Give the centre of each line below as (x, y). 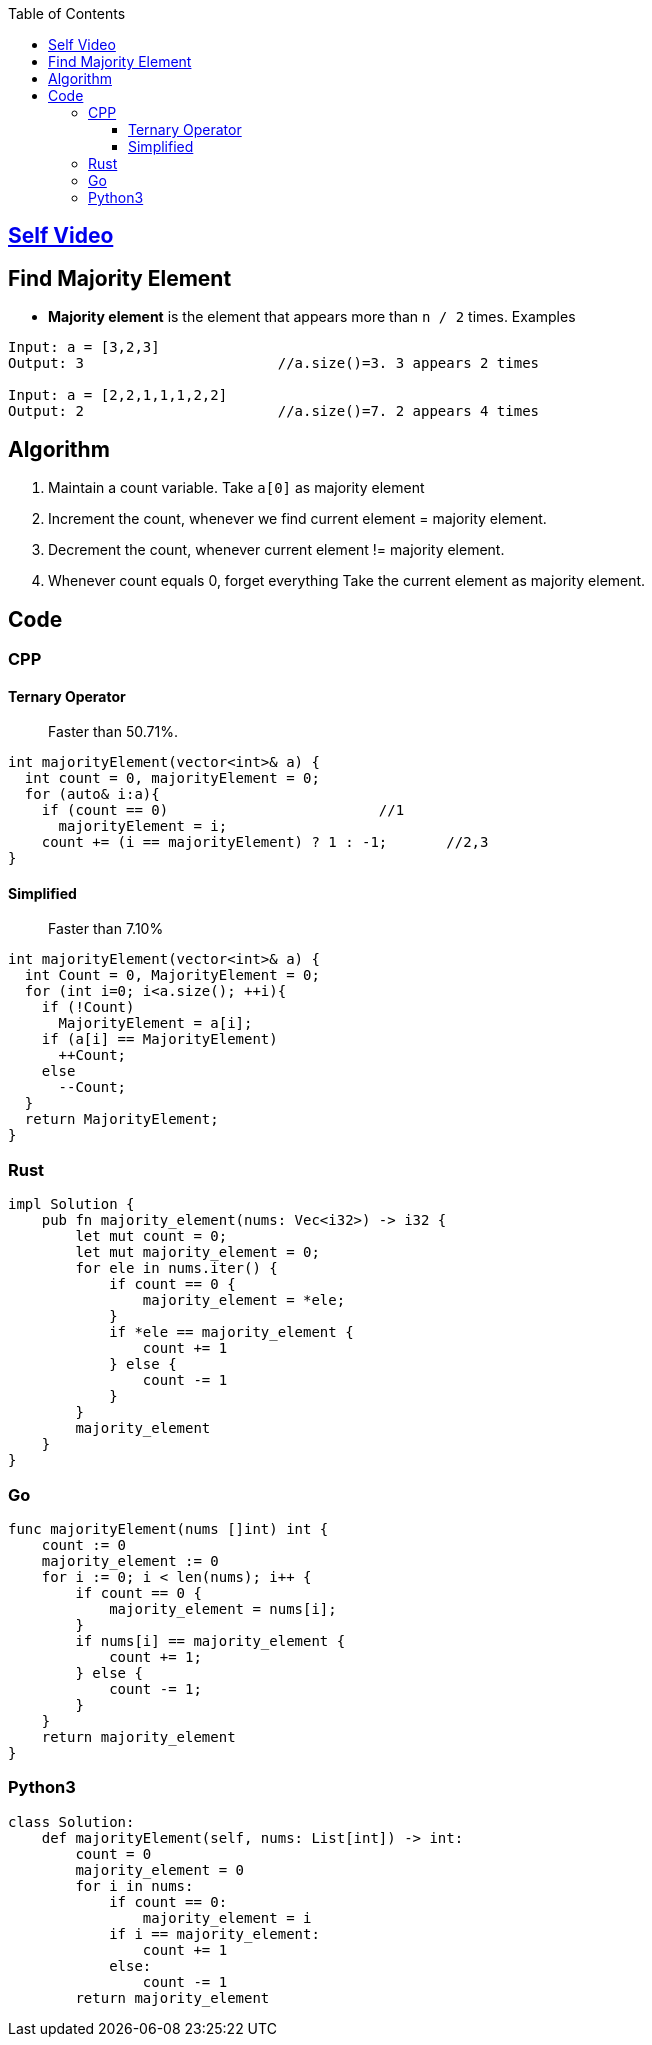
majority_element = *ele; (244, 1300)
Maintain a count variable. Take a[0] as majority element (236, 488)
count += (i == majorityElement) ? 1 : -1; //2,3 (265, 842)
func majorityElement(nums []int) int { (168, 1528)
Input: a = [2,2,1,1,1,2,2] (118, 395)
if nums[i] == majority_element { (210, 1640)
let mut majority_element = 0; (197, 1252)
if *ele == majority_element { (231, 1332)
